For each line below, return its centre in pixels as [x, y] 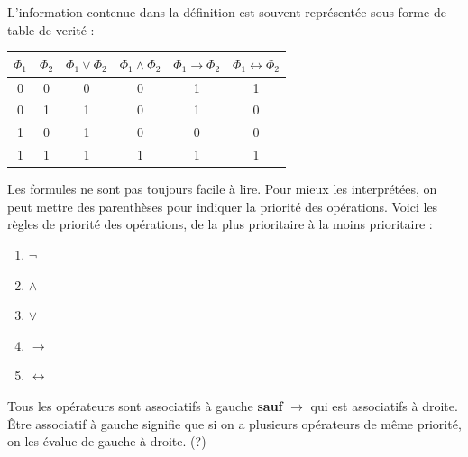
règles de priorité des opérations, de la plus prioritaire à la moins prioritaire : [220, 224]
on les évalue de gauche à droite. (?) [107, 441]
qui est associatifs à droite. [384, 405]
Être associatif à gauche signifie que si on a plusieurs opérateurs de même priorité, [234, 423]
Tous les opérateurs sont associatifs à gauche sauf [145, 405]
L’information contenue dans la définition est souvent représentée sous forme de [227, 12]
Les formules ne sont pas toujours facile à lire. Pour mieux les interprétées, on [222, 189]
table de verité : [51, 29]
